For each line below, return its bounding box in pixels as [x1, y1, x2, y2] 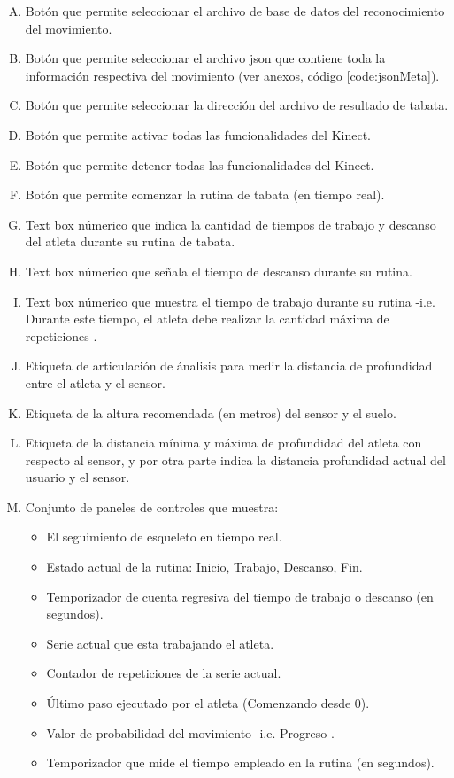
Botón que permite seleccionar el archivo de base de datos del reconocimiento [25, 2, 445, 19]
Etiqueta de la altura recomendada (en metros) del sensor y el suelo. [25, 403, 396, 422]
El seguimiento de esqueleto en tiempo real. [46, 527, 282, 546]
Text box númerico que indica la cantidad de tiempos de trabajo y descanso [25, 214, 436, 233]
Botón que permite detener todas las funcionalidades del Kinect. [25, 155, 374, 174]
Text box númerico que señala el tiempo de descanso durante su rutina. [25, 261, 412, 280]
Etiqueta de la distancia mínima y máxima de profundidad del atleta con [25, 433, 422, 452]
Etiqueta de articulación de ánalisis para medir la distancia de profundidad [25, 356, 433, 375]
